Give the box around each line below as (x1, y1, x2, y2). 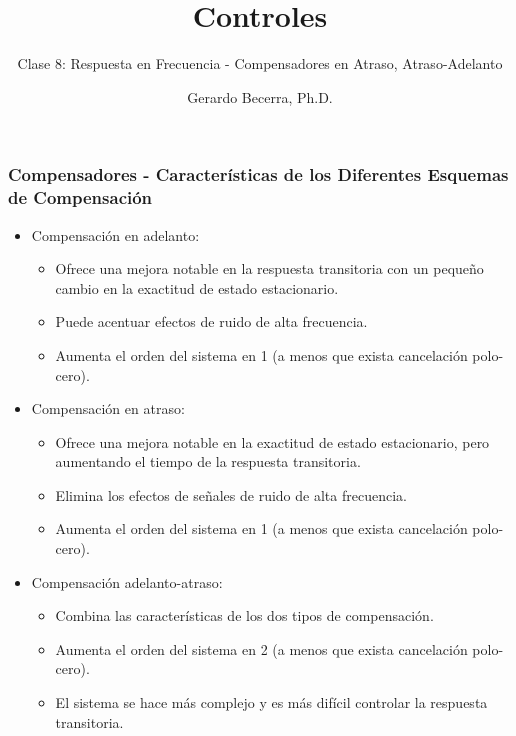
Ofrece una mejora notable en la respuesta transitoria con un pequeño (55, 258, 484, 279)
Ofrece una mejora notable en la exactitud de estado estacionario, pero (55, 431, 490, 452)
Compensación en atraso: (31, 398, 185, 419)
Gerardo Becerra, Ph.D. (187, 86, 333, 107)
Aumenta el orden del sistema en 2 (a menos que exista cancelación (55, 638, 468, 659)
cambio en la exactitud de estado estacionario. (55, 277, 339, 298)
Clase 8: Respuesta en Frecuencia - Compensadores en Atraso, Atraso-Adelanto (17, 53, 503, 74)
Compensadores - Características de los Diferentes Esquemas (8, 162, 509, 187)
